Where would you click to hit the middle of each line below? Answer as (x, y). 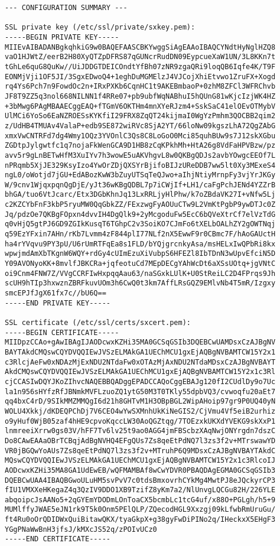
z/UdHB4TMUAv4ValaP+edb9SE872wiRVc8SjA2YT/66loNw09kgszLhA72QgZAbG (140, 126)
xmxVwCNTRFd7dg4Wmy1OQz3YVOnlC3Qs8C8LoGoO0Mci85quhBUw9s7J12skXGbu (140, 136)
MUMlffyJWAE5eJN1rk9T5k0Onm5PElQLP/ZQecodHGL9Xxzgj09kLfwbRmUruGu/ (140, 510)
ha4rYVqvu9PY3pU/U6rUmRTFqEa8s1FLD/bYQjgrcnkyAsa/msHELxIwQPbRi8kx (140, 244)
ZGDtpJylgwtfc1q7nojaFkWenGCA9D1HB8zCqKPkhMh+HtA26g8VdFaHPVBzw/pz (140, 146)
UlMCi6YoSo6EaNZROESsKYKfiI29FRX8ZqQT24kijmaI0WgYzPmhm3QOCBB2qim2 (140, 116)
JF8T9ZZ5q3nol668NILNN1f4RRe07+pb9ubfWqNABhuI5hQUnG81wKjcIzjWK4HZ (140, 96)
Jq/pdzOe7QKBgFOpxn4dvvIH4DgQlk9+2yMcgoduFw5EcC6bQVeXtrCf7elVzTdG (140, 214)
